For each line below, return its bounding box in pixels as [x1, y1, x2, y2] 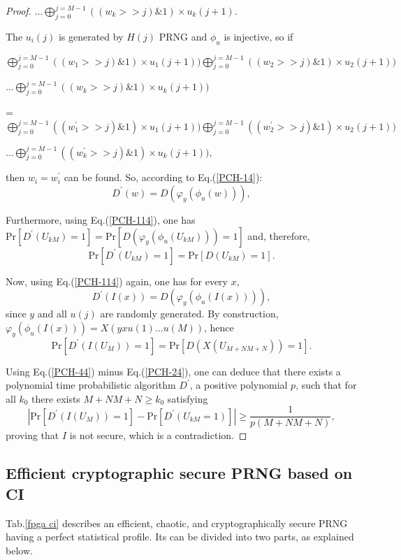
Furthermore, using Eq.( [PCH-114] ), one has [6, 212, 196, 227]
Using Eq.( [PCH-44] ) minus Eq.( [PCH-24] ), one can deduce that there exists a [6, 364, 341, 378]
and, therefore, [247, 228, 310, 243]
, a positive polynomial [189, 378, 288, 392]
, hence [203, 320, 234, 334]
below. [6, 543, 33, 557]
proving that [6, 428, 59, 443]
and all [37, 306, 67, 321]
